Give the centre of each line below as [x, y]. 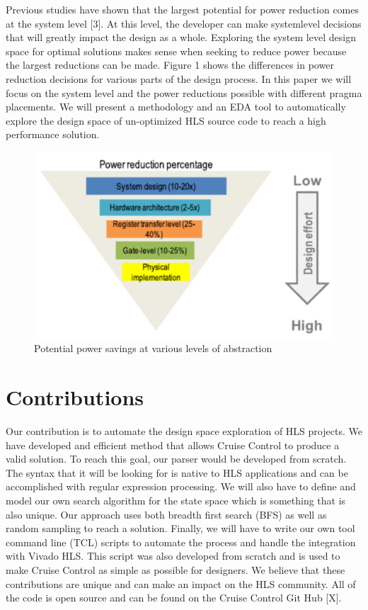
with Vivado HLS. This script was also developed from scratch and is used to [173, 556]
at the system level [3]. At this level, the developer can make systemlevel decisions [184, 23]
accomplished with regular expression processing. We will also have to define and [181, 486]
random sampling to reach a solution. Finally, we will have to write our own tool [180, 528]
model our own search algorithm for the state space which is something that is [176, 500]
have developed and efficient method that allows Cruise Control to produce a [173, 445]
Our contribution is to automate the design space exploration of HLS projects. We [184, 431]
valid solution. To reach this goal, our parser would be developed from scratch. [176, 459]
